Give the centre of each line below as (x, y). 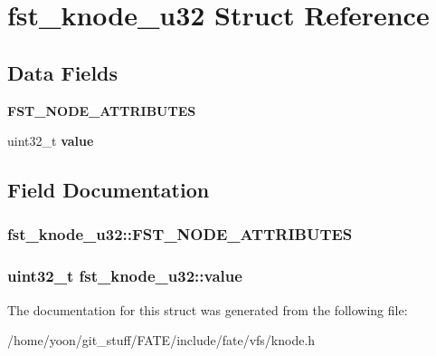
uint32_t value (51, 141)
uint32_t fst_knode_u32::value (125, 276)
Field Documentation (109, 190)
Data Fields (63, 72)
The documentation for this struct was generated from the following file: (208, 309)
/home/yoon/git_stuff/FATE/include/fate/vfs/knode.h (161, 340)
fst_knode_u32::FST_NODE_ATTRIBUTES (180, 234)
